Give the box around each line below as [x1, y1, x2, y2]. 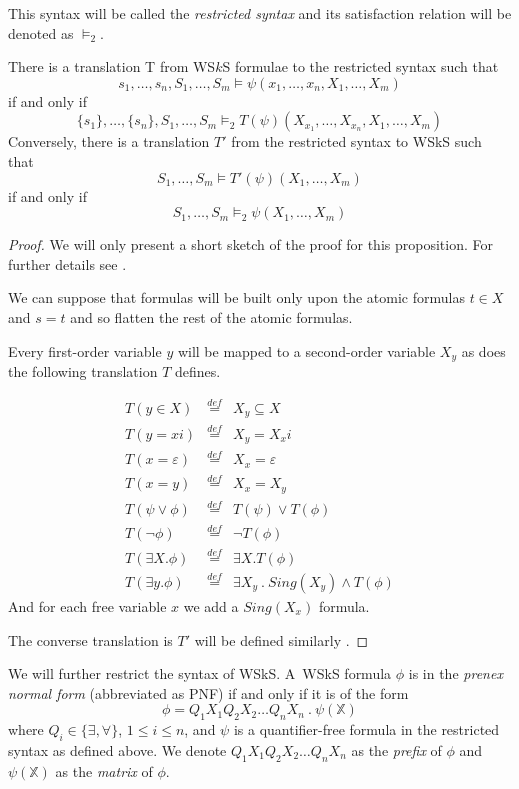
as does [461, 340, 506, 361]
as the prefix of [351, 739, 442, 760]
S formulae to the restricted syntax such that [222, 56, 499, 77]
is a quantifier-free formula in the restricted [233, 719, 500, 740]
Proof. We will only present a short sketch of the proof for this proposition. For [8, 234, 493, 255]
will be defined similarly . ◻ [194, 629, 369, 650]
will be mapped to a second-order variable [177, 340, 436, 361]
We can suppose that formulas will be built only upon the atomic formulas [8, 287, 465, 308]
